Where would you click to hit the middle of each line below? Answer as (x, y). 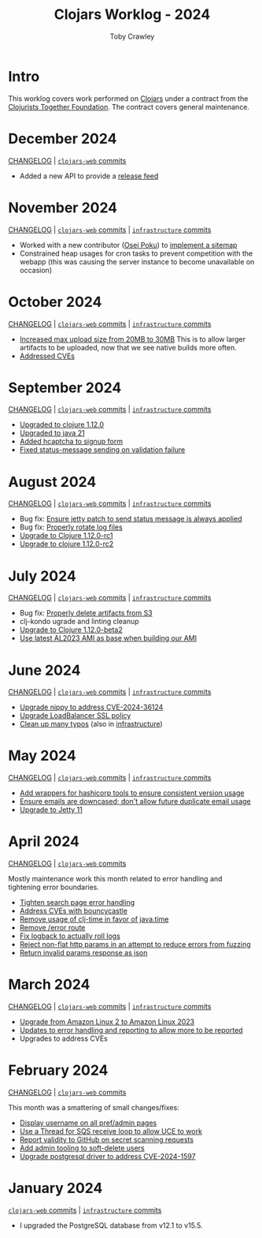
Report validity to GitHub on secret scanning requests (107, 1139)
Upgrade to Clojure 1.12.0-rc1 (66, 536)
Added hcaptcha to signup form (71, 441)
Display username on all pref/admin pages (88, 1123)
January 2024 (55, 1188)
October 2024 (55, 302)
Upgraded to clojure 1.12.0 (62, 425)
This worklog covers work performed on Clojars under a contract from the (128, 98)
